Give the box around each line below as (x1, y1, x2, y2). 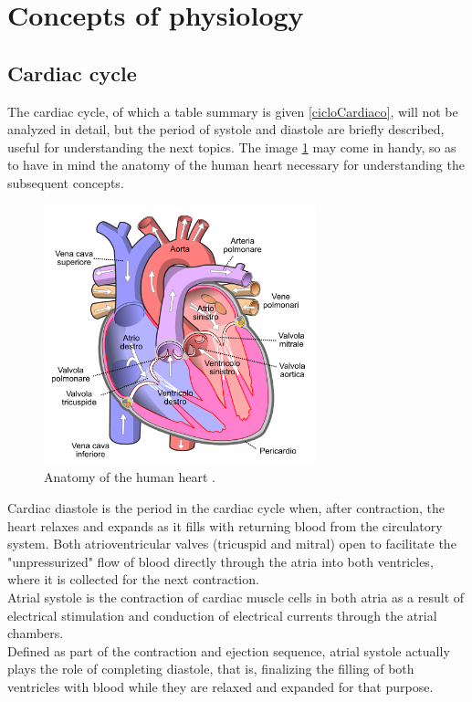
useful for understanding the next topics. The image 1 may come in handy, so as (7, 137, 456, 156)
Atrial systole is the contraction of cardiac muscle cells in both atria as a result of (7, 588, 465, 607)
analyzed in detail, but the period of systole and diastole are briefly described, (7, 120, 445, 139)
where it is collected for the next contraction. (7, 570, 259, 589)
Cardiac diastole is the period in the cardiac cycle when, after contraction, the (7, 498, 446, 518)
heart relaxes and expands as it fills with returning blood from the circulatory (7, 516, 443, 535)
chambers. (7, 623, 64, 643)
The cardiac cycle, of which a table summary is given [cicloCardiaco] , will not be (7, 101, 458, 120)
